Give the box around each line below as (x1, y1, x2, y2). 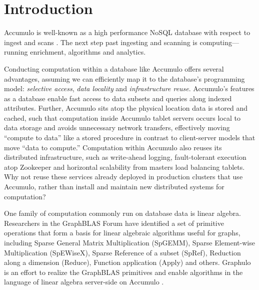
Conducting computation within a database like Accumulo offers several (4, 63, 224, 74)
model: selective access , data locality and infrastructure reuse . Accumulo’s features (4, 83, 254, 94)
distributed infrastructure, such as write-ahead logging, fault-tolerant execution (4, 152, 246, 162)
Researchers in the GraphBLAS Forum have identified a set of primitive (4, 217, 224, 228)
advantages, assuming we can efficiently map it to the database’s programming (4, 73, 245, 84)
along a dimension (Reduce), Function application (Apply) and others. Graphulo (4, 257, 251, 267)
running (4, 47, 28, 57)
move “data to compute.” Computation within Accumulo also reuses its (4, 142, 222, 152)
